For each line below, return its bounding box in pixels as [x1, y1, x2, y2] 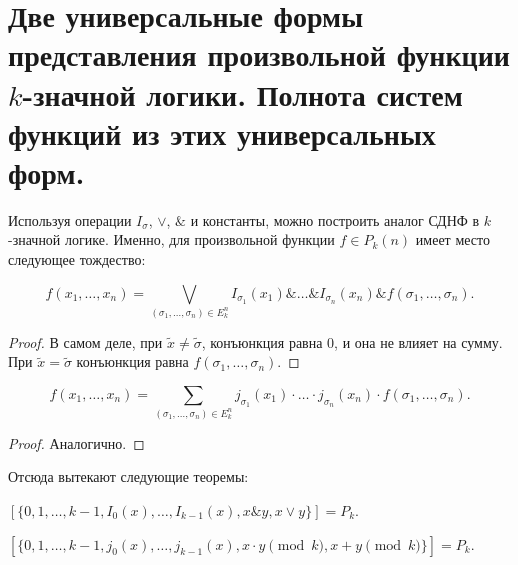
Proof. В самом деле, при [8, 331, 163, 352]
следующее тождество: [8, 249, 146, 270]
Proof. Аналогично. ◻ [8, 432, 145, 453]
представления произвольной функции [8, 34, 510, 75]
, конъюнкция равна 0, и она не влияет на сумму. [201, 331, 503, 352]
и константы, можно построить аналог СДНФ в [190, 209, 480, 230]
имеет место [415, 229, 490, 250]
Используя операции [8, 209, 132, 230]
